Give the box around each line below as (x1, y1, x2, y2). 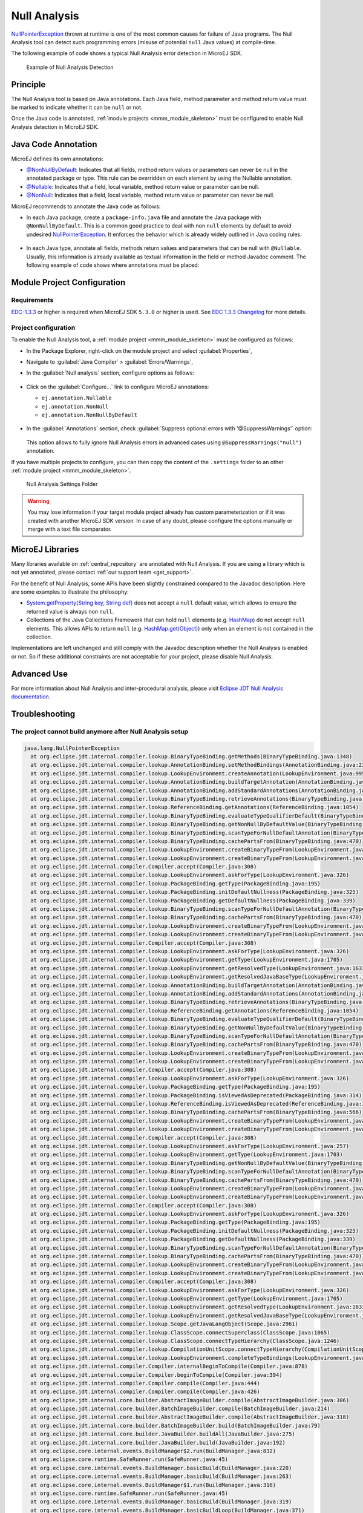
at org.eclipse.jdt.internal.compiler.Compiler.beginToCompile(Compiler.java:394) (30, 1371, 283, 1378)
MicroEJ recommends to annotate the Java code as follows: (11, 203, 161, 210)
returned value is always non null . (26, 608, 114, 615)
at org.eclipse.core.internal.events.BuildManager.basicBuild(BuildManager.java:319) (30, 1498, 292, 1505)
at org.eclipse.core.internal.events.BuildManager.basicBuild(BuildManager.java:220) (30, 1465, 292, 1471)
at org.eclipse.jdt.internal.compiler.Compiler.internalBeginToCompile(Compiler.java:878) (30, 1363, 308, 1370)
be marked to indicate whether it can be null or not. (11, 103, 143, 111)
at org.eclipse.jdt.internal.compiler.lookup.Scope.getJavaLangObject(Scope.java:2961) (30, 1321, 299, 1328)
